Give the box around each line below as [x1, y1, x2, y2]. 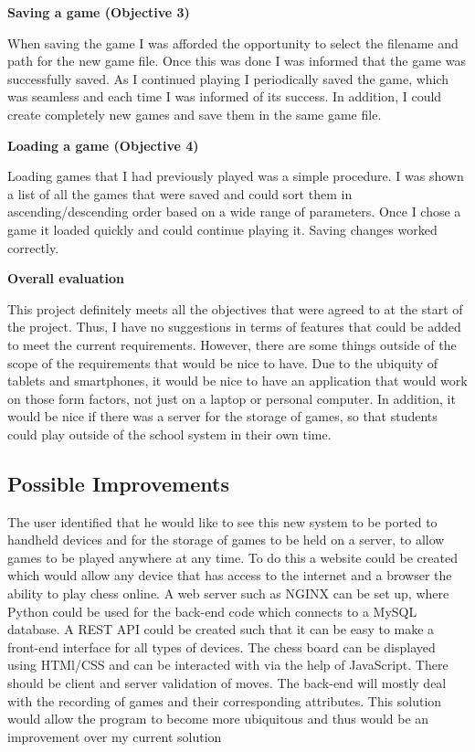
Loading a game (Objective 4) [7, 135, 199, 154]
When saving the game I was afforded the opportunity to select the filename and [7, 33, 459, 52]
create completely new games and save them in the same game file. [7, 104, 382, 123]
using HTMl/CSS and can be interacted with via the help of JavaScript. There [7, 655, 449, 674]
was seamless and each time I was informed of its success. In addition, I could [7, 87, 442, 106]
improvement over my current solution [7, 726, 222, 746]
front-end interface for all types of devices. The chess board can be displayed [7, 637, 436, 656]
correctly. [7, 238, 59, 257]
